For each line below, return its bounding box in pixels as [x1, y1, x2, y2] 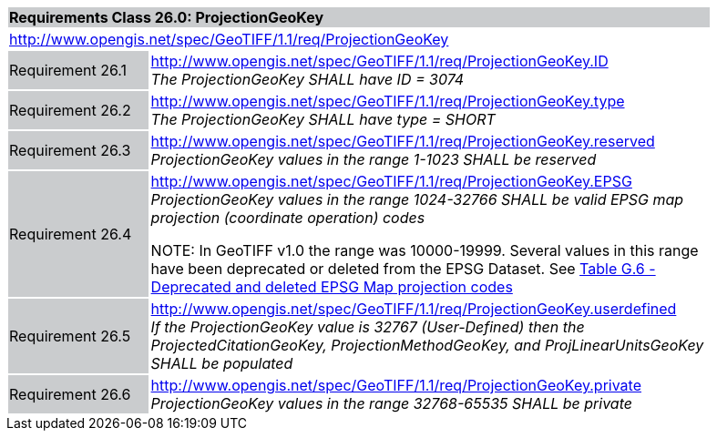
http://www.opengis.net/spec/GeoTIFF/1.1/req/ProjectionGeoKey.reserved [150, 132, 655, 150]
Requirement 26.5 [9, 327, 131, 345]
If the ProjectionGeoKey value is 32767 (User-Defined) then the [150, 318, 585, 336]
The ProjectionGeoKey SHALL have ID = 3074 [150, 70, 465, 88]
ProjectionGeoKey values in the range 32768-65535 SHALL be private [150, 394, 632, 413]
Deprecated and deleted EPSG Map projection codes [150, 278, 513, 296]
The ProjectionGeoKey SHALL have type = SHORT [150, 110, 496, 128]
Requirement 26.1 [9, 61, 128, 79]
